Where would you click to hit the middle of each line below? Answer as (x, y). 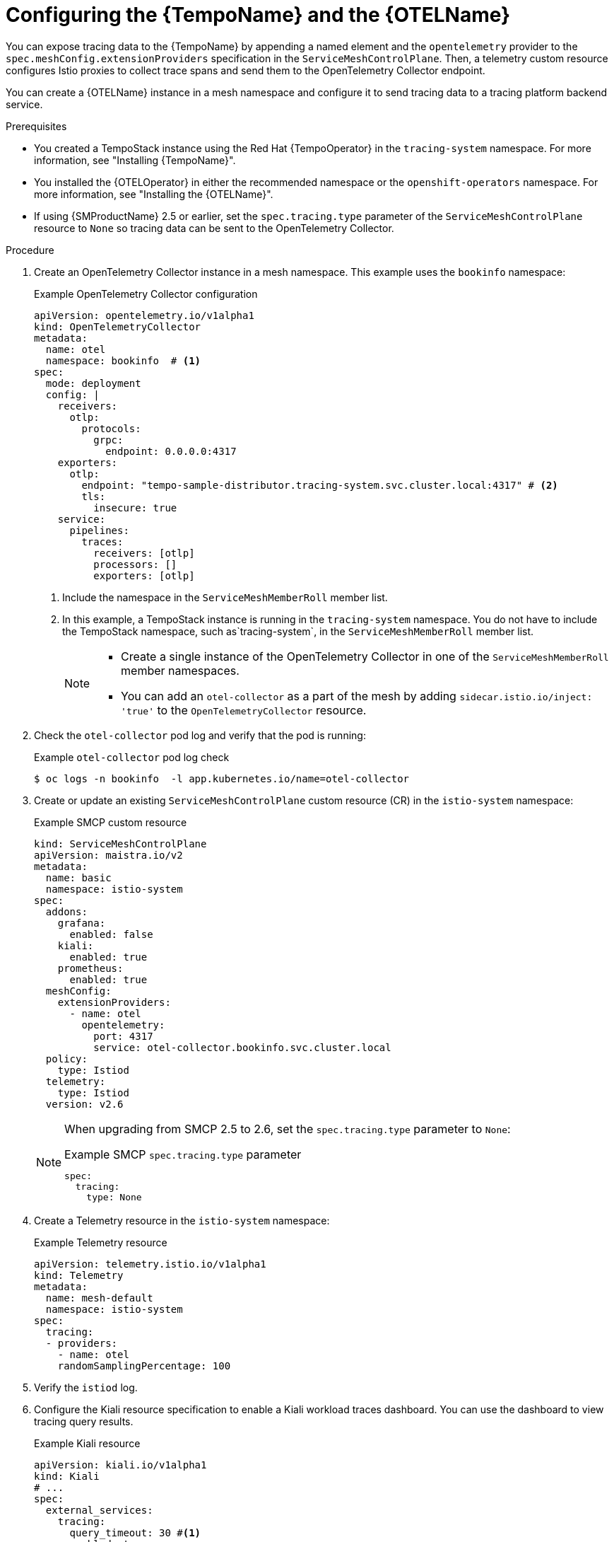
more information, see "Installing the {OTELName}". (154, 194)
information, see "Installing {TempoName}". (135, 160)
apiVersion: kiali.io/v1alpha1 (120, 1465)
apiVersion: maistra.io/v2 (108, 855)
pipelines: (99, 530)
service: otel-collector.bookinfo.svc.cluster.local (242, 1047)
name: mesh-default (99, 1298)
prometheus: (90, 968)
